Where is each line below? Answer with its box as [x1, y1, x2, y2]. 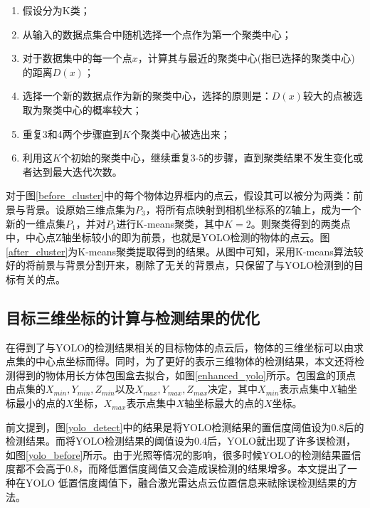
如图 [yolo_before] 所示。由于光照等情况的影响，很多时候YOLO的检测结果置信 [6, 447, 361, 462]
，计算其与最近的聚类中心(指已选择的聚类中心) [137, 51, 355, 65]
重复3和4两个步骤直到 [22, 126, 122, 141]
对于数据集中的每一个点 [22, 51, 132, 65]
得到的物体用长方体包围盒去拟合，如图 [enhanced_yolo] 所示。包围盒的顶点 [15, 367, 356, 382]
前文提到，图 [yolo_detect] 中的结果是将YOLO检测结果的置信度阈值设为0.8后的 [6, 419, 364, 434]
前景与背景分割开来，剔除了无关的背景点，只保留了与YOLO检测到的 [35, 258, 354, 272]
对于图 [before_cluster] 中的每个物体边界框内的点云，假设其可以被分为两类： [6, 188, 354, 203]
